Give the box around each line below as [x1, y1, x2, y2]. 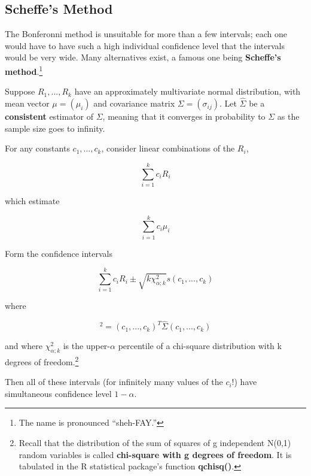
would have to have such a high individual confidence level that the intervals [5, 39, 285, 51]
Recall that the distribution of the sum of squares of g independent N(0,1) [19, 436, 291, 449]
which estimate [5, 194, 60, 207]
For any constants [5, 142, 70, 154]
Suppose [5, 85, 35, 98]
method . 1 [5, 63, 43, 77]
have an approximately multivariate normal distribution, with [74, 85, 301, 98]
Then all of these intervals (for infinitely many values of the [5, 375, 223, 388]
